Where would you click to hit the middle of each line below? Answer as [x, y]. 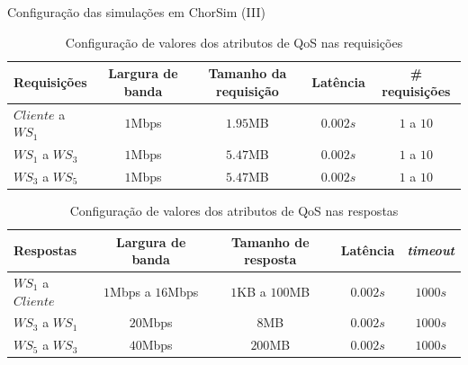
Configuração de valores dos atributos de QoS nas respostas [234, 210]
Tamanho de [270, 241]
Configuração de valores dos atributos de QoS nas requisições [234, 42]
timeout [431, 250]
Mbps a [130, 291]
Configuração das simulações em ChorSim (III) [136, 12]
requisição [247, 90]
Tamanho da [247, 73]
